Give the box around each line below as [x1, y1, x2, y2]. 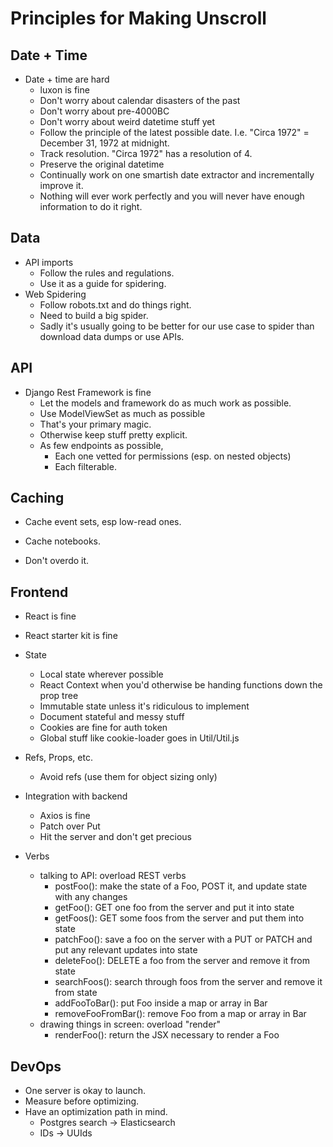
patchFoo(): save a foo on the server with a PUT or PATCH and [54, 933, 313, 946]
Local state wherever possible [39, 668, 164, 681]
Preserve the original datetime [39, 158, 165, 170]
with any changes [54, 891, 128, 903]
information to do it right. [39, 201, 143, 212]
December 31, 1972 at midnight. [39, 137, 170, 149]
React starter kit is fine [24, 630, 118, 642]
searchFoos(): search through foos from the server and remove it [54, 976, 323, 988]
